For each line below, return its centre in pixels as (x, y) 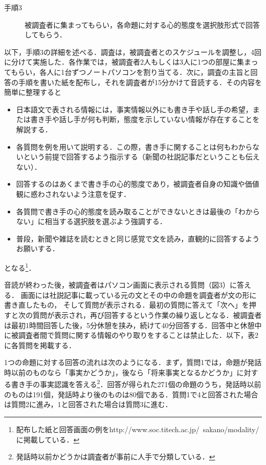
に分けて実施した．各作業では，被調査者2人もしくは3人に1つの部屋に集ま (128, 62)
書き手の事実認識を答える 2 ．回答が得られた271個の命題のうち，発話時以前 (136, 383)
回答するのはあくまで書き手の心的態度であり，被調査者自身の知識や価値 (138, 184)
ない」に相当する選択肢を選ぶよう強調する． (91, 221)
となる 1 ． (20, 267)
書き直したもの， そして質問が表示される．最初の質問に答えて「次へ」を (127, 305)
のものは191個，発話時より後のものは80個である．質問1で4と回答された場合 (131, 394)
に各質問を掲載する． (40, 345)
